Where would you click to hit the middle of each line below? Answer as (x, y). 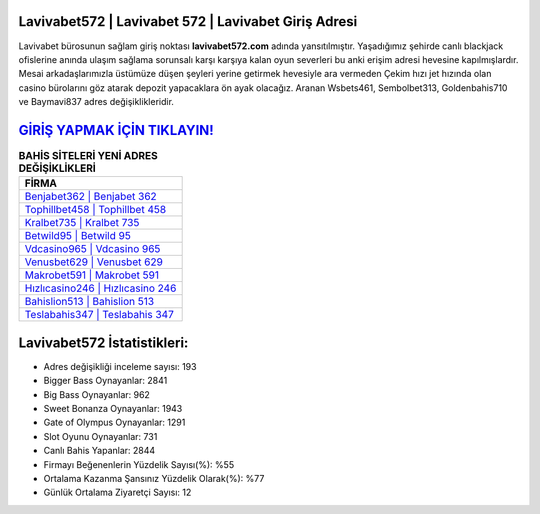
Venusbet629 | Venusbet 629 (94, 262)
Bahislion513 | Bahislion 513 (89, 302)
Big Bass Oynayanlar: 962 (96, 394)
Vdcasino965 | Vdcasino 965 (92, 249)
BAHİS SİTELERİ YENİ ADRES (88, 156)
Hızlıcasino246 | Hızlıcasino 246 (100, 288)
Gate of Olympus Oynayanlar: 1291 (114, 422)
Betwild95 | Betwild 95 (78, 236)
